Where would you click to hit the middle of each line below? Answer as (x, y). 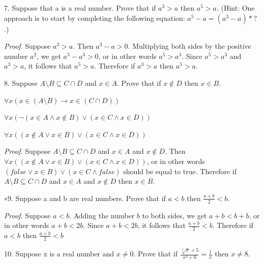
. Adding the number (102, 215)
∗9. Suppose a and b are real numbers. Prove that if (85, 198)
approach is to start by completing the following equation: (95, 18)
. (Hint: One (236, 8)
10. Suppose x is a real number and (59, 254)
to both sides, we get (174, 215)
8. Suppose (21, 82)
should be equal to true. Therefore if (180, 171)
